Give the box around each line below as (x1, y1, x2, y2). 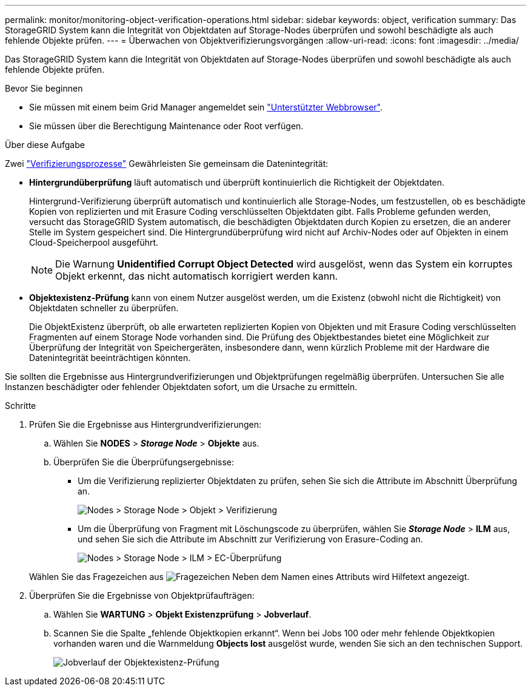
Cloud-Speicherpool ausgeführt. (29, 237, 159, 248)
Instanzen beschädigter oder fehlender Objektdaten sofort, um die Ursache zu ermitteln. (5, 382, 358, 392)
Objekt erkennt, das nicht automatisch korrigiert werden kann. (55, 270, 338, 282)
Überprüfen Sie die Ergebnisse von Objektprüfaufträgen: (29, 590, 255, 601)
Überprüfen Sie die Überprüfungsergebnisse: (53, 457, 235, 467)
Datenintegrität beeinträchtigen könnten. (29, 352, 191, 363)
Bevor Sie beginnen (5, 83, 83, 93)
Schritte (5, 400, 36, 411)
